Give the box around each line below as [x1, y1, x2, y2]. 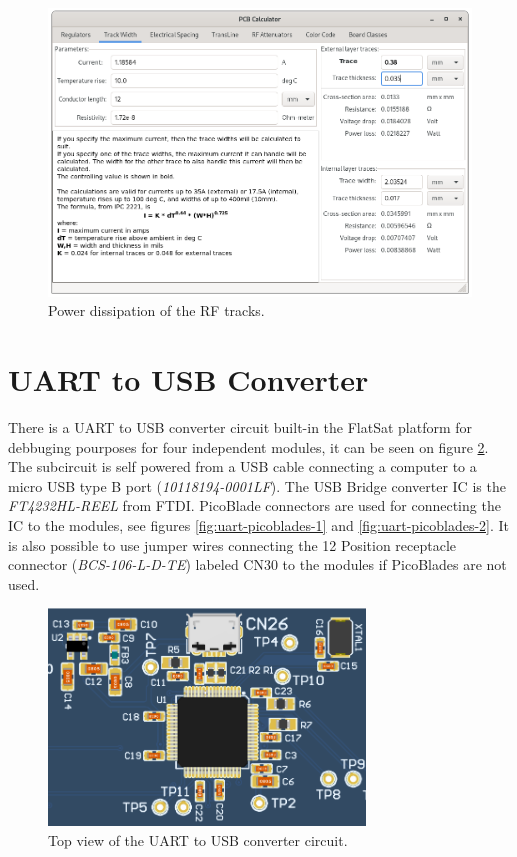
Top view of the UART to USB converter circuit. [48, 830, 348, 850]
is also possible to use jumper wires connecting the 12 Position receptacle [8, 534, 457, 555]
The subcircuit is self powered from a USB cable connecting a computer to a [8, 456, 477, 477]
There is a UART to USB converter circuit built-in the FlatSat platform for [8, 416, 473, 437]
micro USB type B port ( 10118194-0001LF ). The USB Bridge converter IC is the [8, 475, 506, 496]
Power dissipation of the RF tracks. [48, 300, 265, 321]
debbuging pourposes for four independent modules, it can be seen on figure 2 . [8, 436, 489, 457]
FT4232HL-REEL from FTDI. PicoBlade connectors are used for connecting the [8, 495, 501, 516]
